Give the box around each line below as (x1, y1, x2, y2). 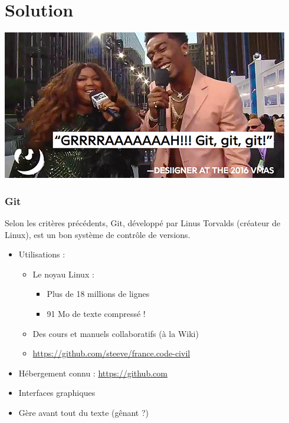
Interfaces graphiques (18, 386, 96, 399)
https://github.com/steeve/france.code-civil (32, 347, 191, 359)
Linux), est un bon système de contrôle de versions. (5, 228, 191, 240)
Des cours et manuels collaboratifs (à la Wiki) (32, 327, 199, 339)
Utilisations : (18, 248, 65, 260)
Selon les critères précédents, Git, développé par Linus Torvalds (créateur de (5, 216, 281, 229)
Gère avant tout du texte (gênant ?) (18, 406, 149, 418)
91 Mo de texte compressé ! (47, 307, 146, 319)
